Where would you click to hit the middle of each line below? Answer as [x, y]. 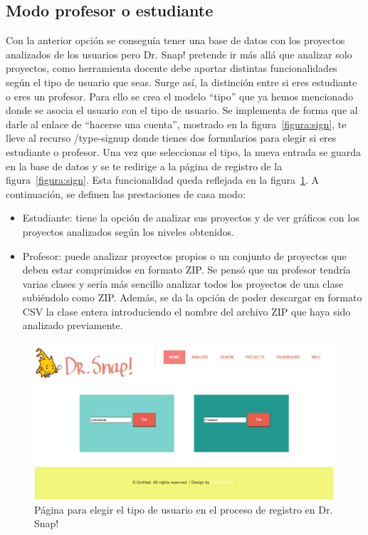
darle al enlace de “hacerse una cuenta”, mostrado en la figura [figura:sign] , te [176, 124]
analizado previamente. [73, 325]
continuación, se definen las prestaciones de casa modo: [126, 193]
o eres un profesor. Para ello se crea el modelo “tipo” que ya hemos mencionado [179, 96]
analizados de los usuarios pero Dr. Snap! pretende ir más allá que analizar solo [179, 54]
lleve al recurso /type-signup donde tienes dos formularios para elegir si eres [171, 138]
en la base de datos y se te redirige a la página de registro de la [144, 166]
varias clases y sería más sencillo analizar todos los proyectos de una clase [183, 283]
